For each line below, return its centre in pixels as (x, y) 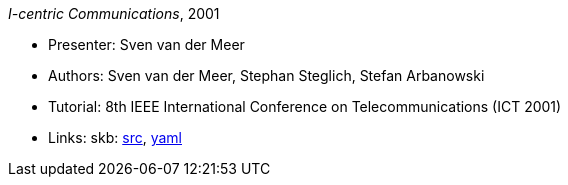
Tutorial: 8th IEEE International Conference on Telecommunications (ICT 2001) (305, 106)
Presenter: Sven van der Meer (146, 44)
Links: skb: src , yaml (115, 137)
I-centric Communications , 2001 (114, 13)
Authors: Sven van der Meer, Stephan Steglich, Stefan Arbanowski (266, 75)
